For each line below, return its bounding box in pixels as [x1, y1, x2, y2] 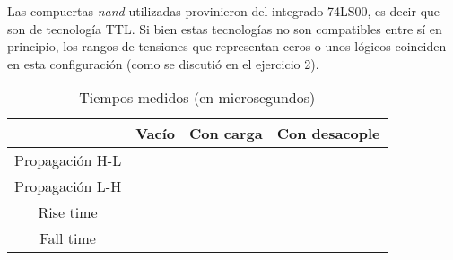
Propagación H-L [14, 150, 122, 171]
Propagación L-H [14, 176, 122, 197]
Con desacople [276, 123, 380, 144]
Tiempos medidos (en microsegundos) [79, 87, 316, 108]
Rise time [38, 202, 98, 223]
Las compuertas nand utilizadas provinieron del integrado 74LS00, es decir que [7, 2, 440, 20]
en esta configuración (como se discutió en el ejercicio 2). [7, 54, 319, 73]
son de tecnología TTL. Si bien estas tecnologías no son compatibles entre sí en [7, 19, 442, 38]
